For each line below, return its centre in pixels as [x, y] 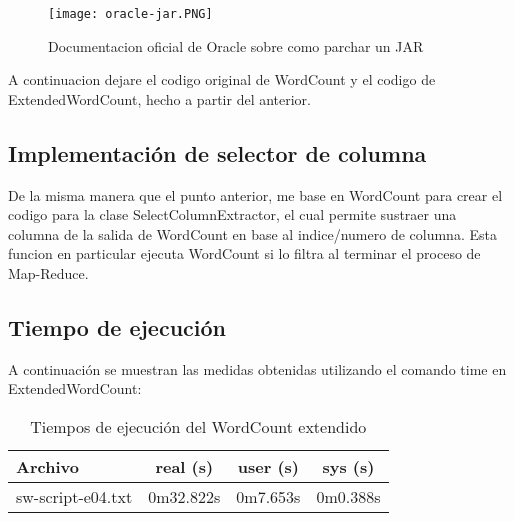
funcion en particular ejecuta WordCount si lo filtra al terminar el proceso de [244, 253]
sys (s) [348, 466]
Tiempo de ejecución [117, 327]
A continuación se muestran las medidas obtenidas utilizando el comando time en [257, 368]
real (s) [184, 466]
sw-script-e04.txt [74, 496]
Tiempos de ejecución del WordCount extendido [198, 426]
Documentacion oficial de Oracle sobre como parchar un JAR [236, 45]
